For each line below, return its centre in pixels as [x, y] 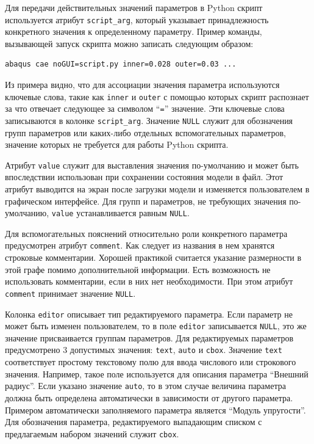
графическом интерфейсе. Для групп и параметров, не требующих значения [146, 201]
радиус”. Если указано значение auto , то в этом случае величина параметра [145, 386]
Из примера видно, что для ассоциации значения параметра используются [142, 85]
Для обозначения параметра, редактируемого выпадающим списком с [134, 422]
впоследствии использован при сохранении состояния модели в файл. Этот [144, 177]
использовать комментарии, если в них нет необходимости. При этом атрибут [149, 281]
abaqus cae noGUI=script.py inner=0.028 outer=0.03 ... [121, 64]
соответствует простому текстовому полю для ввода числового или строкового [151, 362]
